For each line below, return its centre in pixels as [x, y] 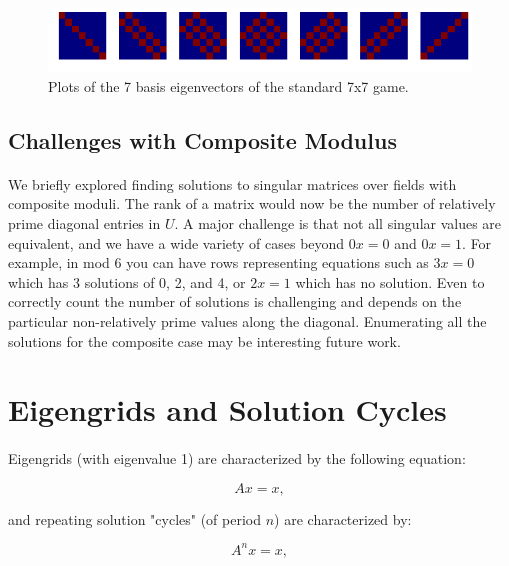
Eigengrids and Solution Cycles [227, 409]
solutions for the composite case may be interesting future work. [204, 340]
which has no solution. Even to [390, 281]
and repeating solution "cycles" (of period [135, 518]
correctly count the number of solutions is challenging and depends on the [235, 301]
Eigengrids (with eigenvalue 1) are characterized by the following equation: [237, 458]
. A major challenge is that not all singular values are [338, 223]
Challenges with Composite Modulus [202, 139]
